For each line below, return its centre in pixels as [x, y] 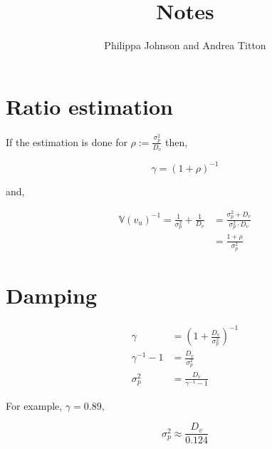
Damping [51, 295]
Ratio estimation [89, 106]
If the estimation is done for [67, 141]
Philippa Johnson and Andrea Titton [185, 45]
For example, [34, 405]
